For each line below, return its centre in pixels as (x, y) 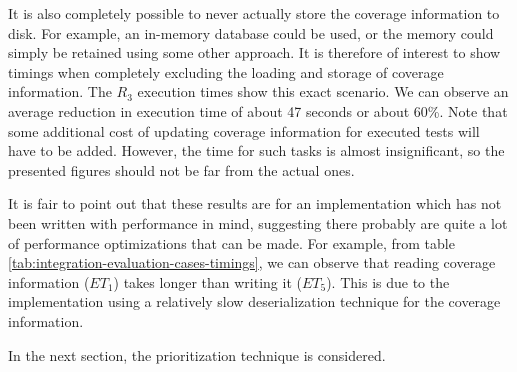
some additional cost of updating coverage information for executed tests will (244, 130)
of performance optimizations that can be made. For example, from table (231, 242)
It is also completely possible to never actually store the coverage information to (254, 13)
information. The (60, 91)
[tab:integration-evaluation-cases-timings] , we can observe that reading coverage (252, 262)
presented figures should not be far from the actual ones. (181, 169)
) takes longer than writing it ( (207, 281)
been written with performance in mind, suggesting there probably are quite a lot (258, 222)
